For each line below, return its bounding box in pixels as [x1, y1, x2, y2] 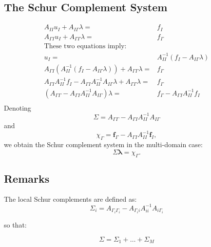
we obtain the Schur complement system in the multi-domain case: [4, 139, 203, 150]
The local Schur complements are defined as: [4, 193, 137, 204]
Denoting [4, 102, 31, 113]
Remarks [4, 171, 50, 186]
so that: [4, 220, 27, 230]
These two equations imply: [44, 43, 127, 50]
